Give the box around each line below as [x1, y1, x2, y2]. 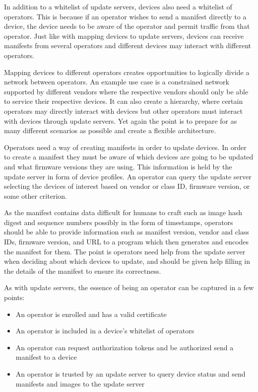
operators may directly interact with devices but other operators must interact [4, 105, 243, 116]
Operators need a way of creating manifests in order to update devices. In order [4, 142, 247, 152]
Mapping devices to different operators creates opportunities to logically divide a [4, 67, 250, 77]
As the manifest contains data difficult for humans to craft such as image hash [4, 207, 243, 218]
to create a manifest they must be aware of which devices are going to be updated [4, 152, 254, 162]
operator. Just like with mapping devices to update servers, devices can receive [4, 30, 244, 41]
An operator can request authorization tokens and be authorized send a [15, 342, 234, 352]
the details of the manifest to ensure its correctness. [4, 265, 161, 276]
